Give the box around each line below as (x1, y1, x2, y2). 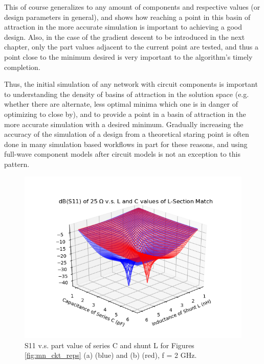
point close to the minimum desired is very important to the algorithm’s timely (4, 51, 253, 62)
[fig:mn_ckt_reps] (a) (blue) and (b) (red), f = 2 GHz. (25, 350, 197, 360)
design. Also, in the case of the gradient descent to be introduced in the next (4, 31, 245, 42)
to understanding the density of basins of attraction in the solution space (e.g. (4, 88, 249, 99)
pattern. (4, 158, 30, 169)
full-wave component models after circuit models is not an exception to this (4, 149, 240, 159)
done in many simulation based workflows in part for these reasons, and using (4, 138, 248, 149)
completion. (4, 61, 40, 72)
